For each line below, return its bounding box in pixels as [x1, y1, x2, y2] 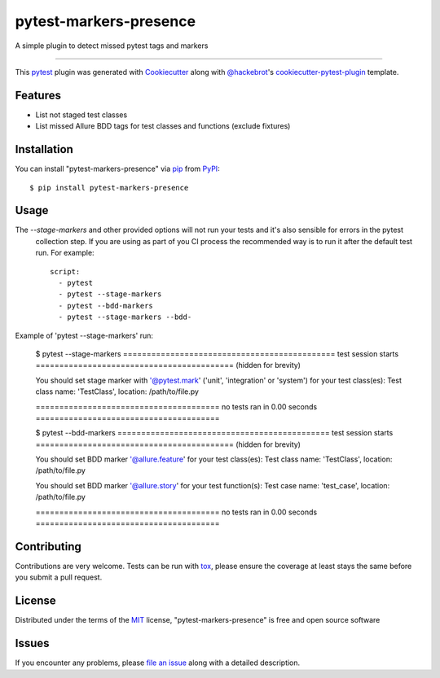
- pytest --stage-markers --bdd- [58, 313, 192, 322]
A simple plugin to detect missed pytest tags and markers [15, 41, 209, 50]
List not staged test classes [35, 110, 128, 120]
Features [15, 88, 61, 102]
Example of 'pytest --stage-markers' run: [15, 330, 154, 340]
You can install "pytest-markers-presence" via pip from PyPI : [15, 164, 220, 174]
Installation [15, 142, 73, 156]
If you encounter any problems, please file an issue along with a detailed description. [15, 658, 301, 667]
